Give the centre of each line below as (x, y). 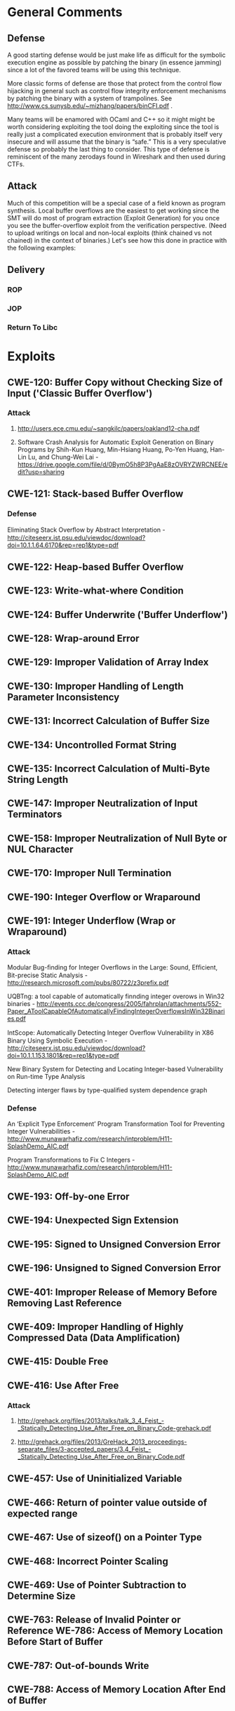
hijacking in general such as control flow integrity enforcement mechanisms (117, 91)
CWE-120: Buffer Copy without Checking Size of (115, 382)
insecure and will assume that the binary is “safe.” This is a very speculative (117, 142)
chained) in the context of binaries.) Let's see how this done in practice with (117, 240)
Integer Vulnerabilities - (41, 1131)
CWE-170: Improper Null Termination (89, 873)
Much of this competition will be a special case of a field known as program (116, 203)
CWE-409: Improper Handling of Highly (95, 1327)
